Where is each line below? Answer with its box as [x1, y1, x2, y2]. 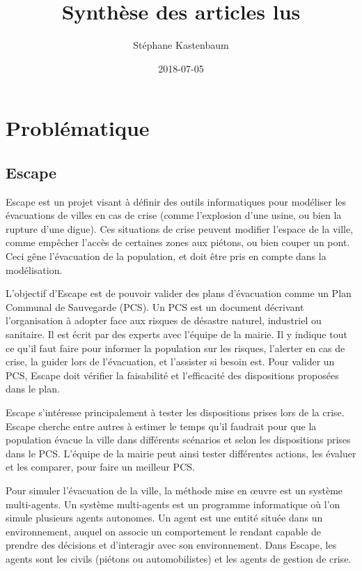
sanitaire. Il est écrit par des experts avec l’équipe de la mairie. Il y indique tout [6, 327, 347, 342]
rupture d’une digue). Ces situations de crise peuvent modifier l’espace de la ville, [6, 221, 354, 236]
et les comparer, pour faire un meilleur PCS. [6, 459, 195, 474]
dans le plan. [6, 381, 60, 396]
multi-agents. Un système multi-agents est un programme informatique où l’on [6, 496, 340, 511]
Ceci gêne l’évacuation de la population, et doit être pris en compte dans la [6, 249, 326, 264]
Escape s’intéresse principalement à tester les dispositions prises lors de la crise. [6, 405, 345, 420]
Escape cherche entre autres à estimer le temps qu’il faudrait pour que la [6, 418, 317, 433]
